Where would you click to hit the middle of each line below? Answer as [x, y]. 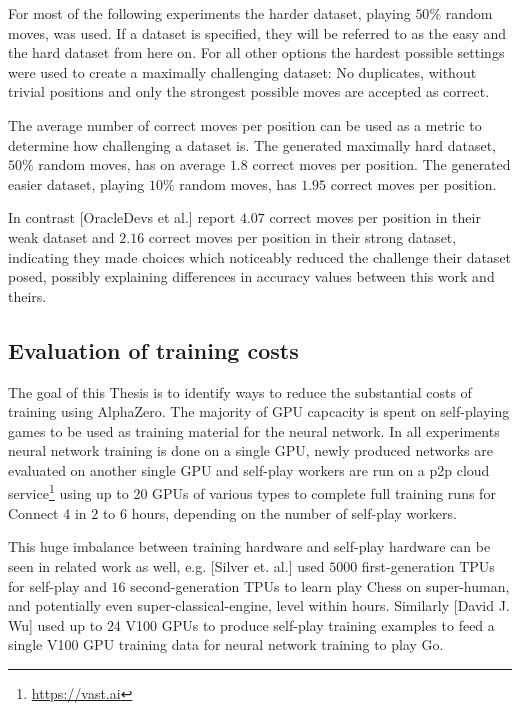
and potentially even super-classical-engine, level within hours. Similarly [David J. [259, 605]
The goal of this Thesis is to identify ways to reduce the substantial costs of [240, 391]
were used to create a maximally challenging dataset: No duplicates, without [242, 71]
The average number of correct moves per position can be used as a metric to [245, 124]
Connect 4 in [47, 512]
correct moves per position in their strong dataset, [302, 236]
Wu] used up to [55, 624]
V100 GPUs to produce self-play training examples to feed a [310, 624]
